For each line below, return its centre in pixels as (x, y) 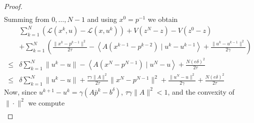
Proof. (13, 6)
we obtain (163, 19)
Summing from (27, 19)
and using (102, 19)
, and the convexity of (201, 91)
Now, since (20, 91)
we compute (46, 102)
